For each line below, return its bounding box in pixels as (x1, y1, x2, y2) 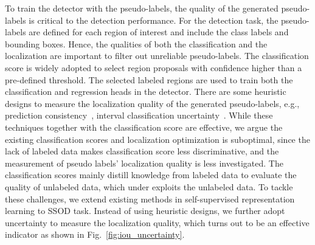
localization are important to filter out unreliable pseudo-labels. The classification (5, 49, 309, 62)
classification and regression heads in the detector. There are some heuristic (5, 85, 286, 98)
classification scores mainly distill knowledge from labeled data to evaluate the (5, 168, 297, 181)
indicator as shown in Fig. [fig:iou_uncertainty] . (5, 228, 185, 241)
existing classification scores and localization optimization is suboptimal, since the (5, 133, 310, 145)
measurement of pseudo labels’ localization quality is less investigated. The (5, 156, 283, 169)
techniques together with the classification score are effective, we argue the (5, 120, 283, 133)
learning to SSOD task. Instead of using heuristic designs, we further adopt (5, 204, 285, 217)
